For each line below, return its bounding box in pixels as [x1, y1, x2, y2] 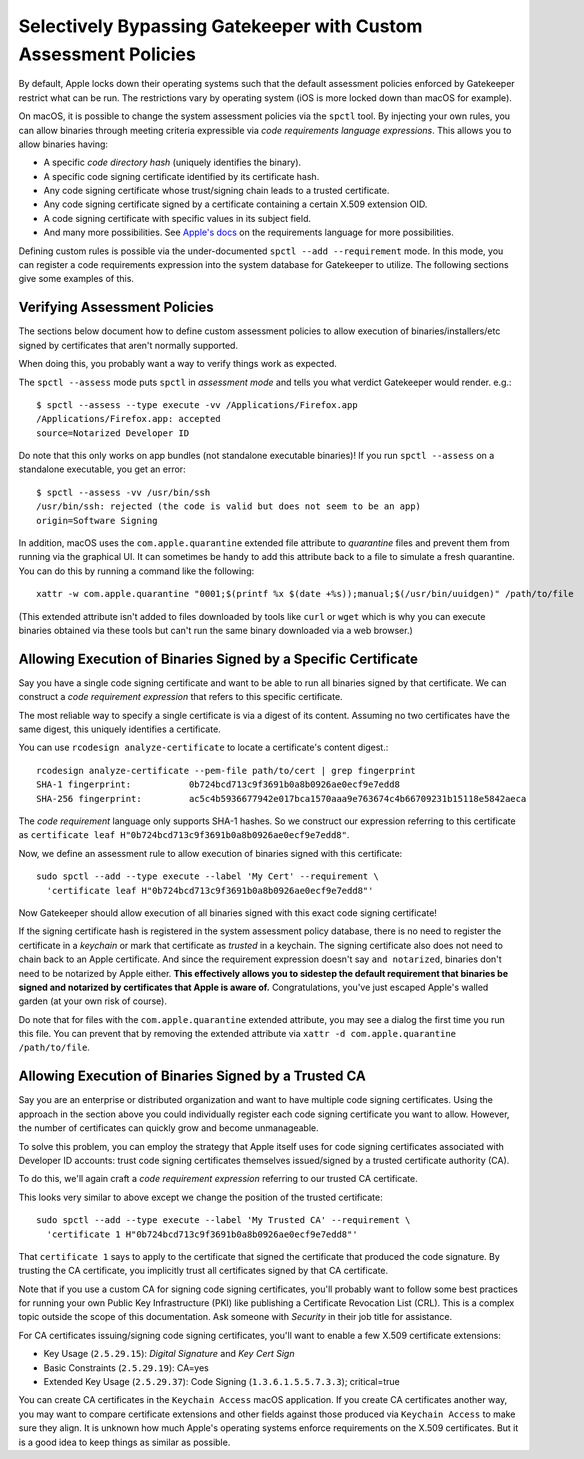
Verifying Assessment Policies [18, 299, 214, 316]
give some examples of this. [18, 273, 135, 285]
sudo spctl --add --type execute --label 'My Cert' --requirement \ [36, 871, 379, 882]
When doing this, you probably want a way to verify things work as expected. [18, 358, 337, 370]
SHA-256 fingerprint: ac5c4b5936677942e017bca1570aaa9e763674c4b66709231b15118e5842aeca [36, 793, 527, 804]
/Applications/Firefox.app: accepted [36, 413, 222, 425]
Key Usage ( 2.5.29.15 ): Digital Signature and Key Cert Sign [43, 1348, 295, 1360]
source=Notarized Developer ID [36, 427, 190, 439]
